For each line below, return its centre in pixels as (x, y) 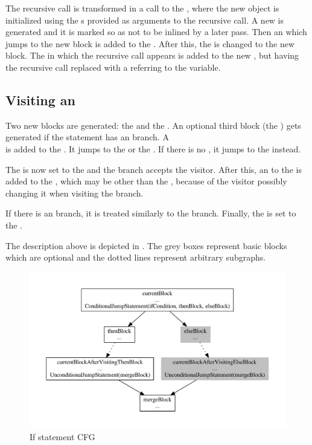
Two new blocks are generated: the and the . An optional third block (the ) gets (153, 125)
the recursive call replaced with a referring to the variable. (113, 67)
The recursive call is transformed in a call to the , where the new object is (142, 8)
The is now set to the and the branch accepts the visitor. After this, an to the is (154, 169)
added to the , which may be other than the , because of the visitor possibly (146, 181)
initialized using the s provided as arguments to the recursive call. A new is (145, 20)
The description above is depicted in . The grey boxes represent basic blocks (146, 245)
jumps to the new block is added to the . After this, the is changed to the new (150, 43)
